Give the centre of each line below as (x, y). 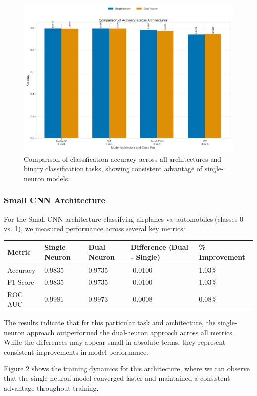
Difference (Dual (159, 247)
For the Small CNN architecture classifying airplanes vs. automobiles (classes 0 (124, 218)
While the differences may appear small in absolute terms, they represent (115, 342)
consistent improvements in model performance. (76, 352)
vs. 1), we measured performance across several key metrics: (95, 228)
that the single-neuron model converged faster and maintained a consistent (117, 378)
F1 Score (21, 282)
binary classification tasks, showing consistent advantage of (113, 169)
